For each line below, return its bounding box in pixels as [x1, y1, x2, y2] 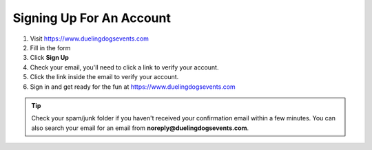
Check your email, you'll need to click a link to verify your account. [30, 63, 219, 72]
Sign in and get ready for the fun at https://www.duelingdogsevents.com [30, 83, 236, 91]
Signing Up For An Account [12, 10, 172, 25]
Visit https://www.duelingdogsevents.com [30, 34, 149, 43]
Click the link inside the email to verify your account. [30, 73, 179, 81]
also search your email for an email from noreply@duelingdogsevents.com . [31, 124, 249, 132]
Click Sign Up [30, 54, 69, 62]
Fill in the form [30, 43, 71, 52]
